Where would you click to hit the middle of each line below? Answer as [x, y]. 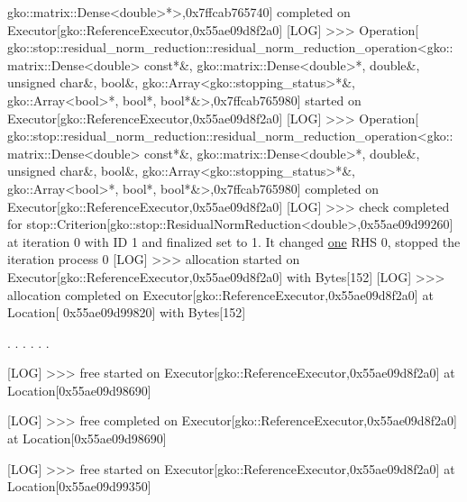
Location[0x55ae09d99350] [79, 486]
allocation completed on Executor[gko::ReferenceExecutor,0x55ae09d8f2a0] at [220, 294]
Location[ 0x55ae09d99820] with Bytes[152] [127, 312]
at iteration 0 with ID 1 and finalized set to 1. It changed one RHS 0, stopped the [234, 241]
